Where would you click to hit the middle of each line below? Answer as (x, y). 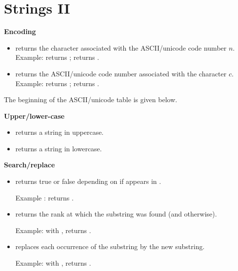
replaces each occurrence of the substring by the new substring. (110, 246)
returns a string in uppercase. (59, 132)
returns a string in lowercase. (59, 148)
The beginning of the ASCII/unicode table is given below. (91, 99)
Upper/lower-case (34, 116)
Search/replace (30, 165)
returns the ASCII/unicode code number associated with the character (121, 73)
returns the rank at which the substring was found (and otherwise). (116, 214)
